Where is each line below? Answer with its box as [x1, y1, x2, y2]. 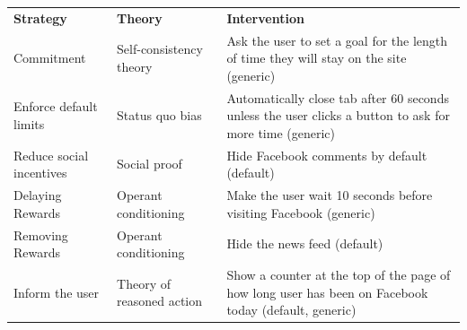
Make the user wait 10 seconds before [226, 186, 433, 204]
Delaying [13, 186, 62, 204]
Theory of [117, 274, 171, 292]
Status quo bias [117, 106, 202, 125]
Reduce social [13, 145, 89, 164]
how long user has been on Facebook [226, 282, 428, 301]
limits [13, 115, 45, 134]
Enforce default [13, 97, 98, 116]
